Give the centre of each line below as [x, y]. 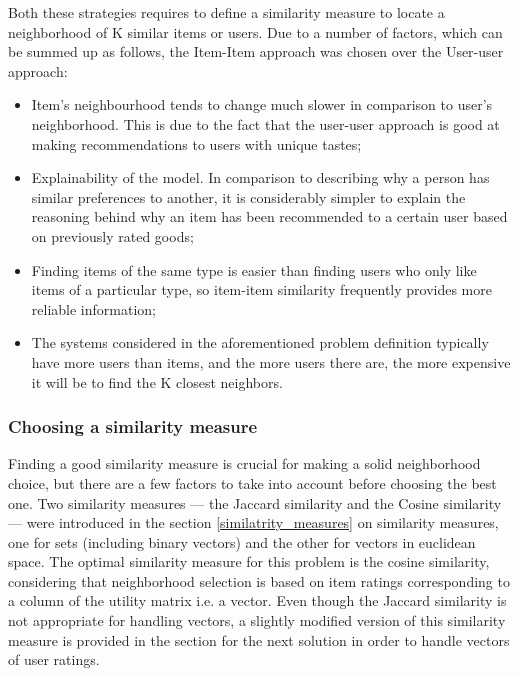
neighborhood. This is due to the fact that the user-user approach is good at [265, 123]
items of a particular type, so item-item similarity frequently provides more [261, 289]
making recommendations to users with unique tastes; [196, 143]
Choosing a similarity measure [133, 426]
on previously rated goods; [112, 235]
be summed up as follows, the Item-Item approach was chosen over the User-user [256, 51]
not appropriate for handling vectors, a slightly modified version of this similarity [257, 620]
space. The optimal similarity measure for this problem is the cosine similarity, [249, 561]
